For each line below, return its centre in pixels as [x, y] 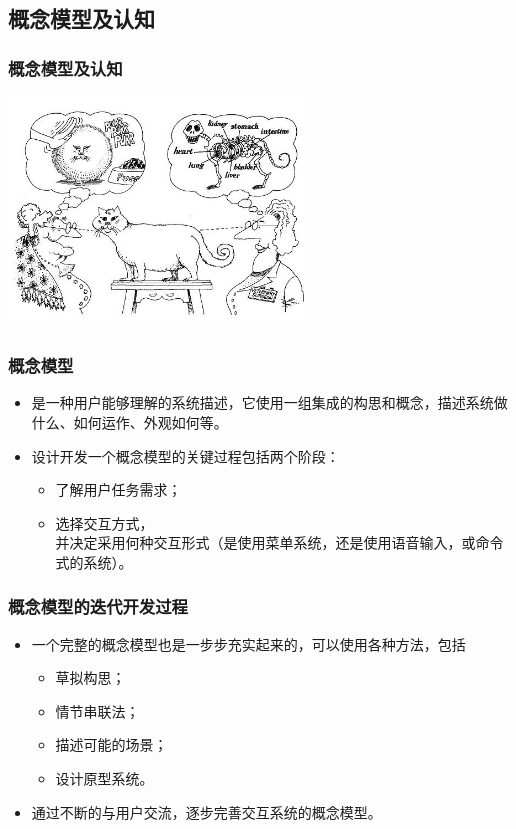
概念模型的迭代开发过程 [98, 606]
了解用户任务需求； [118, 489]
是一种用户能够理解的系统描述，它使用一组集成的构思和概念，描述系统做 [269, 402]
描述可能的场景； [111, 744]
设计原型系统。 [104, 778]
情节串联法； [97, 710]
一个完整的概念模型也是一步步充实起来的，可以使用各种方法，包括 [248, 643]
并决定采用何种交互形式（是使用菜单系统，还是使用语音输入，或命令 [279, 542]
